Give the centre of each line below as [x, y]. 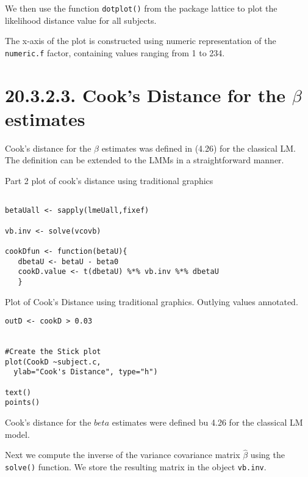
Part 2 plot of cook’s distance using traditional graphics [109, 180]
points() [23, 403]
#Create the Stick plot [53, 352]
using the [267, 455]
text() [18, 392]
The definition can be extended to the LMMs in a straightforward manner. [145, 160]
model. [17, 434]
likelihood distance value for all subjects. [81, 20]
